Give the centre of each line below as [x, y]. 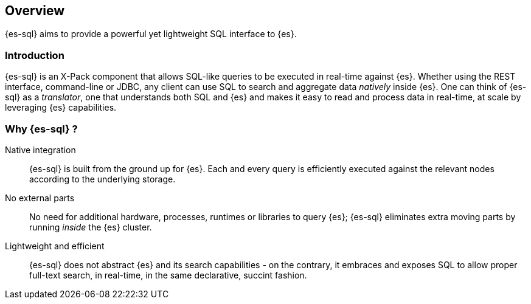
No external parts [40, 198]
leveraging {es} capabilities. [61, 108]
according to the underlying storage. [102, 179]
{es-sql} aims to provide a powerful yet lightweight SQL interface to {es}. [151, 34]
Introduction [35, 55]
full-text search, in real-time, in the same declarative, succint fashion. [168, 275]
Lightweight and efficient [55, 246]
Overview [35, 11]
